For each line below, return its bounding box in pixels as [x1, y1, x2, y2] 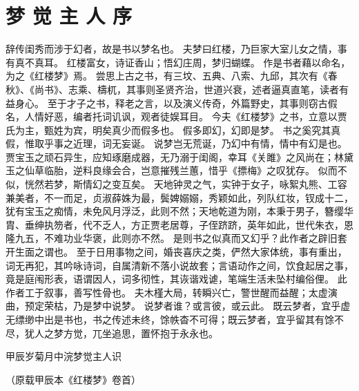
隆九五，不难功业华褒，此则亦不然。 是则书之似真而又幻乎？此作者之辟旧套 [6, 231, 347, 245]
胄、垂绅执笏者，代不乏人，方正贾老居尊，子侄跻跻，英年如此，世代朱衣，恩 [6, 217, 353, 231]
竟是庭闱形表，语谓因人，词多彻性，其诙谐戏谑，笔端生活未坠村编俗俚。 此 [6, 271, 347, 286]
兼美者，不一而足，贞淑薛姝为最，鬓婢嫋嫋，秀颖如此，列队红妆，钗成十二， [6, 190, 353, 204]
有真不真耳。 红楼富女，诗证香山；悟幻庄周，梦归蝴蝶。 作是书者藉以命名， [6, 55, 351, 69]
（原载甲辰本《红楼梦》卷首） [6, 372, 141, 386]
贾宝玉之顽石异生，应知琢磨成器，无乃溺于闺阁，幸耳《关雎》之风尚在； [6, 149, 334, 164]
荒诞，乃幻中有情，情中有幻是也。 [192, 136, 347, 151]
